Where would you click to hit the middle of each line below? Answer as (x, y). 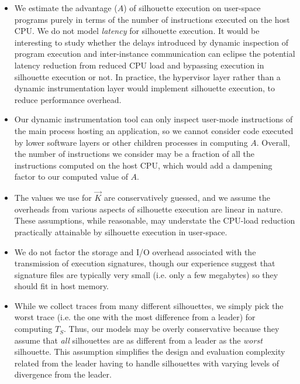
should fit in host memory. (62, 286)
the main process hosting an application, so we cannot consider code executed (154, 130)
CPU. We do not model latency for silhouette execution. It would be (137, 31)
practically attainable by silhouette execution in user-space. (121, 232)
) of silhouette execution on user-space (192, 8)
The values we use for (53, 198)
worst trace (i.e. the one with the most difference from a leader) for (135, 317)
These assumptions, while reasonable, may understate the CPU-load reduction (155, 220)
